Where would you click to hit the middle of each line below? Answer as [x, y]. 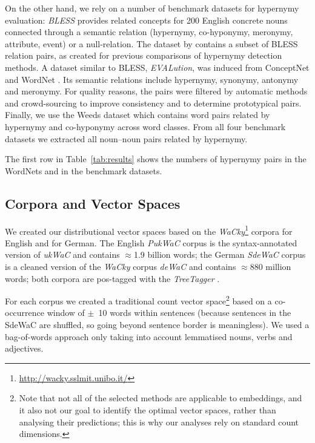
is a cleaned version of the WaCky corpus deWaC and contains [121, 266]
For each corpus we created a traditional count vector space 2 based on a [138, 300]
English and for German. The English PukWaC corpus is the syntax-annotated [151, 242]
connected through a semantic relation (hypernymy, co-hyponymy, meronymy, [149, 32]
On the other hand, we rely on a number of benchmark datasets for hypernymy [152, 8]
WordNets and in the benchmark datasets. [84, 170]
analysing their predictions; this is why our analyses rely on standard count [159, 422]
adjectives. [24, 348]
